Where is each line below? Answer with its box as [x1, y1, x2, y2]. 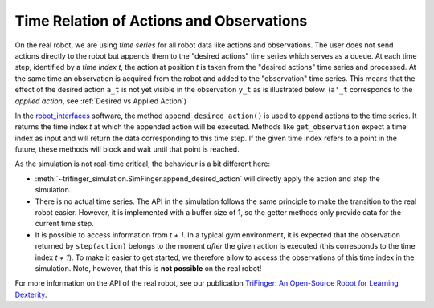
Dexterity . [14, 290, 47, 299]
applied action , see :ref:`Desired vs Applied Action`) [14, 96, 187, 106]
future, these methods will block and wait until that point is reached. [14, 144, 240, 154]
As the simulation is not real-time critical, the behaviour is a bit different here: [14, 159, 271, 168]
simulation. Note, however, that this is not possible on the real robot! [35, 263, 262, 273]
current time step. [35, 219, 94, 229]
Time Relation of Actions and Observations [14, 12, 308, 30]
